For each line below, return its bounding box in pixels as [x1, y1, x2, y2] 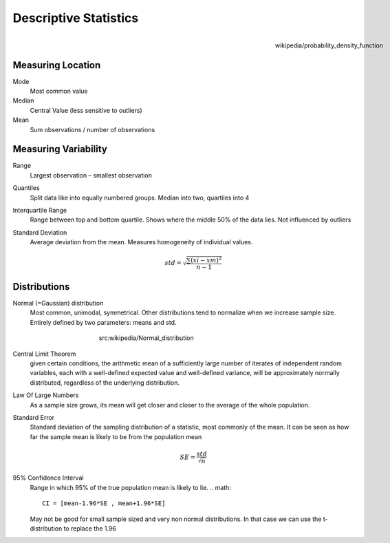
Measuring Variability [12, 143, 108, 155]
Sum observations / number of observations [30, 125, 155, 134]
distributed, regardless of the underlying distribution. [30, 379, 180, 387]
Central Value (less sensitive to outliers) [30, 106, 142, 114]
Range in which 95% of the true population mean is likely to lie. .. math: [30, 483, 232, 491]
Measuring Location [12, 59, 101, 71]
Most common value [30, 87, 88, 96]
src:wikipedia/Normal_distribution [98, 334, 194, 342]
